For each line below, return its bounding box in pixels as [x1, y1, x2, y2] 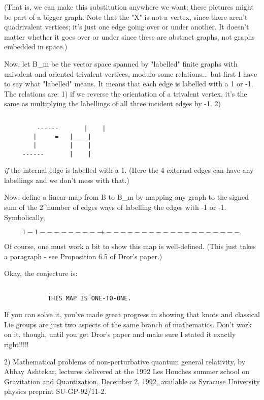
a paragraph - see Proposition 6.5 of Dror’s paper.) [4, 251, 162, 261]
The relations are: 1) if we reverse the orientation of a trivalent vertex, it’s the [4, 88, 247, 99]
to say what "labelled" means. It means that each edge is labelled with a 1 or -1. [4, 78, 253, 89]
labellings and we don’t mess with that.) [4, 174, 129, 185]
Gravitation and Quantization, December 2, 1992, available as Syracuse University [4, 376, 260, 386]
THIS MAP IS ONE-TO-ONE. [47, 294, 131, 302]
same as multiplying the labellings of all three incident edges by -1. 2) [4, 98, 221, 109]
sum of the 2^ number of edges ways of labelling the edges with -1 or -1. [4, 202, 226, 212]
